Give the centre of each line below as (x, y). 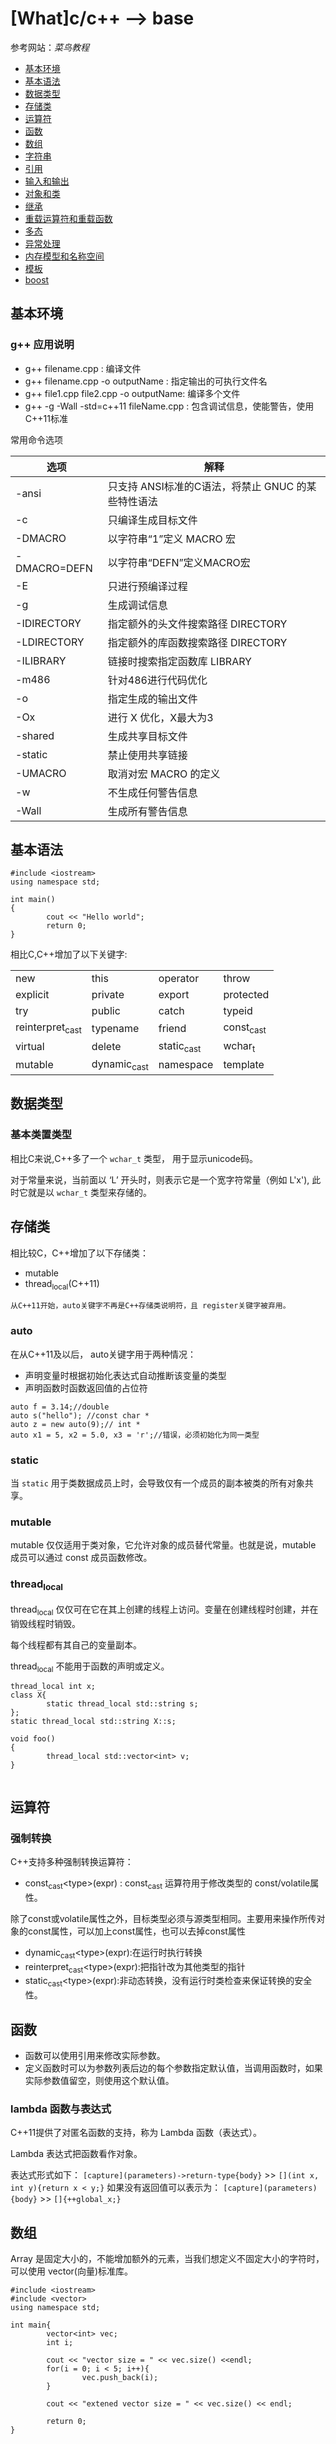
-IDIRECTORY (48, 623)
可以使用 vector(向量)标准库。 (72, 2271)
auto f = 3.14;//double (60, 1407)
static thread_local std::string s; (122, 1704)
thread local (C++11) (62, 1284)
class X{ (28, 1695)
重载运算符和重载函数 (68, 218)
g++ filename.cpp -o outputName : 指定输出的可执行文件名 (146, 381)
